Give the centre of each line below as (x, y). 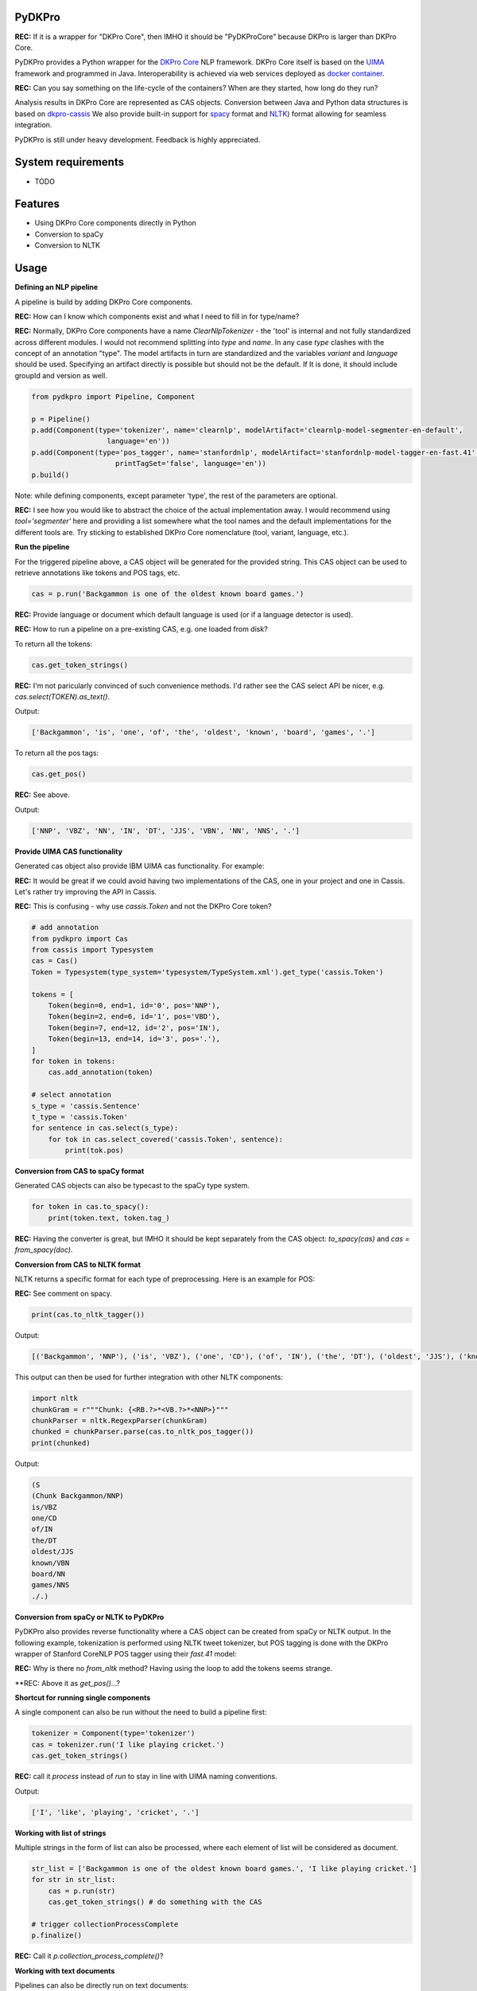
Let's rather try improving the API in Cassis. (86, 891)
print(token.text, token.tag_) (109, 1218)
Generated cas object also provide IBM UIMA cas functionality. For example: (140, 866)
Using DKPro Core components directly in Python (115, 223)
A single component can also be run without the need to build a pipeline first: (141, 1712)
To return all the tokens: (54, 643)
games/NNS (50, 1585)
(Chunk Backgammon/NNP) (78, 1496)
